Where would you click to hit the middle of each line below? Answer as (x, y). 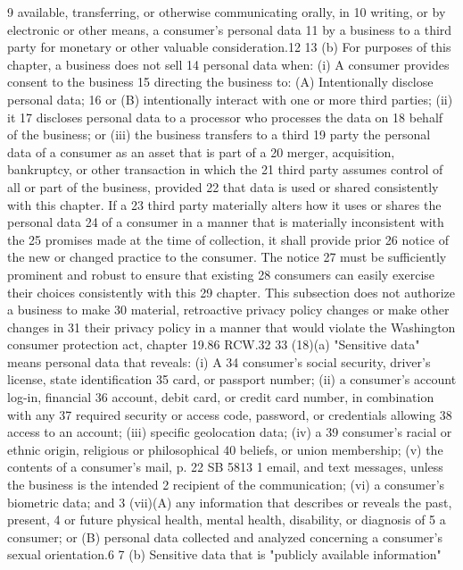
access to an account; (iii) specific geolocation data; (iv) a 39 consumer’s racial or (230, 432)
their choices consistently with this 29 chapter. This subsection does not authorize (231, 292)
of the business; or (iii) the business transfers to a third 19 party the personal (219, 134)
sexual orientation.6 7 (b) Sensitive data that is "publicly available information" (224, 554)
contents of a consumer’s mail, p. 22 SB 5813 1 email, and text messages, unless (225, 467)
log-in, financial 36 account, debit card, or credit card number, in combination (221, 397)
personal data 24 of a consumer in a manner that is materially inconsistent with (226, 222)
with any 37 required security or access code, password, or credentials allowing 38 (230, 414)
